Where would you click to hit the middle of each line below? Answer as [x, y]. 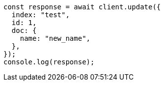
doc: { [24, 30]
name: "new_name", [55, 38]
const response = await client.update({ [82, 7]
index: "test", [41, 15]
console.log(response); [49, 62]
